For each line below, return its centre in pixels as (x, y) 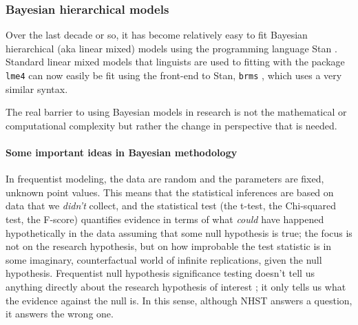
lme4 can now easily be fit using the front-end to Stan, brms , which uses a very (174, 75)
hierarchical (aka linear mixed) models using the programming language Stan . (171, 48)
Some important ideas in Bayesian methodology (122, 153)
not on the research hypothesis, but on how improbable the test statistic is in (169, 246)
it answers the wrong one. (60, 314)
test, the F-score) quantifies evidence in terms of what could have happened (165, 219)
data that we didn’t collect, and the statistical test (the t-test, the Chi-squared (171, 206)
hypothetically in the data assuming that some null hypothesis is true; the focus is (179, 232)
